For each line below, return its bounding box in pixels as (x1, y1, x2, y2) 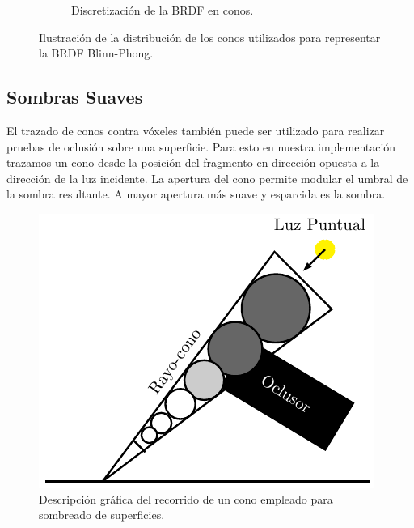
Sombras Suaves (6, 84, 143, 109)
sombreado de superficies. (39, 506, 165, 523)
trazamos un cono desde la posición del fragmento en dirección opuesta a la (6, 154, 380, 171)
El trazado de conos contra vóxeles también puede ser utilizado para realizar (6, 121, 385, 138)
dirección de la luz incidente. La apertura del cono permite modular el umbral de (6, 169, 408, 186)
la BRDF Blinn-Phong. (39, 45, 154, 62)
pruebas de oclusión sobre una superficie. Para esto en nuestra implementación (6, 138, 396, 155)
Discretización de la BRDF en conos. (71, 2, 254, 18)
